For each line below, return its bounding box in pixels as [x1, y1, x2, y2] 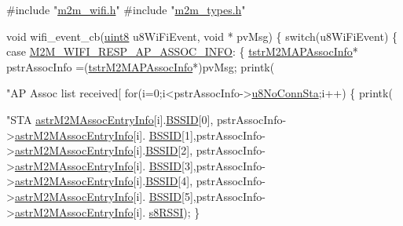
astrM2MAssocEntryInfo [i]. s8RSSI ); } [14, 203, 200, 220]
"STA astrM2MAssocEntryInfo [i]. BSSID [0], [6, 111, 214, 127]
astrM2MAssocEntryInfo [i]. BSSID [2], [14, 142, 193, 159]
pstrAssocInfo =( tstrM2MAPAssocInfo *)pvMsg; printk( [6, 58, 275, 75]
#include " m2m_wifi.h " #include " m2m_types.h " [6, 2, 246, 17]
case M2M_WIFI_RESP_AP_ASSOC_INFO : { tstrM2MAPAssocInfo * [6, 43, 358, 60]
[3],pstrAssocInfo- [181, 157, 266, 173]
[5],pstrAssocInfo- [181, 188, 266, 204]
